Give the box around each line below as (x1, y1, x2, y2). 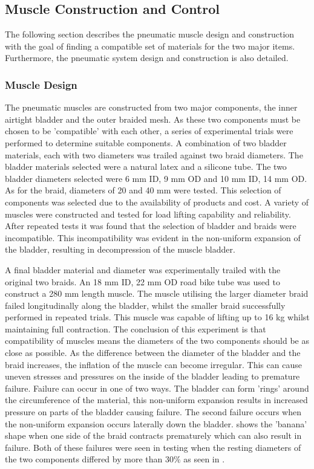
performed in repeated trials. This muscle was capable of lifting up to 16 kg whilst (5, 311, 310, 323)
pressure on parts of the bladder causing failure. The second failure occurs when (5, 406, 301, 418)
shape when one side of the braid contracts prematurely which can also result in (5, 429, 302, 442)
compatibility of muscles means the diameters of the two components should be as (5, 334, 309, 347)
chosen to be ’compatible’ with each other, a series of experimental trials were (5, 125, 293, 137)
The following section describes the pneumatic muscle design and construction (5, 28, 295, 40)
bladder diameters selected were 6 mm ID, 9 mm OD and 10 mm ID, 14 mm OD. (5, 172, 307, 184)
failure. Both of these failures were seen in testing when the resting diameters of (5, 441, 301, 453)
